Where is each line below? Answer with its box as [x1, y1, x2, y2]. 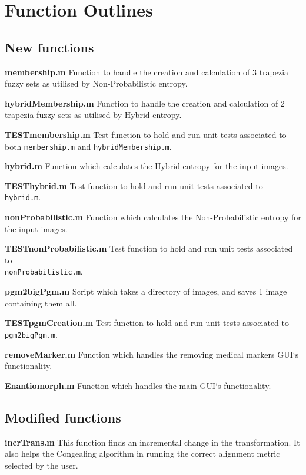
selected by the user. [5, 458, 78, 471]
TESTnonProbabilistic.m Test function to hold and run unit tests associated [5, 242, 293, 255]
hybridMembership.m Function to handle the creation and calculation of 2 [5, 97, 285, 109]
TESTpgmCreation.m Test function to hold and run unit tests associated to [5, 316, 290, 329]
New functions [5, 38, 94, 56]
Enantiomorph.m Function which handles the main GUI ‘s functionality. [5, 379, 271, 391]
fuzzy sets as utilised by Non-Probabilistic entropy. [5, 77, 188, 90]
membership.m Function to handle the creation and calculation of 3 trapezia [5, 65, 289, 78]
